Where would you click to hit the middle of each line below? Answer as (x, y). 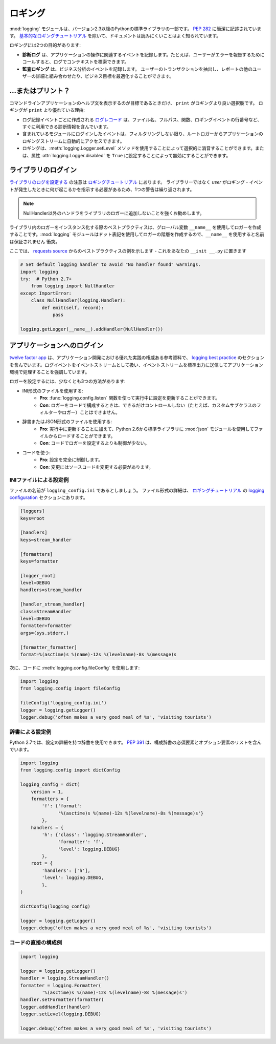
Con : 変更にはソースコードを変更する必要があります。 (96, 467)
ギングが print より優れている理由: (47, 110)
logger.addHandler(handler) (55, 1007)
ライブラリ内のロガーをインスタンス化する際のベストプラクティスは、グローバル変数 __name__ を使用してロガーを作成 (135, 227)
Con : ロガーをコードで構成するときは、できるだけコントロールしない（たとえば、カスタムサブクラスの (148, 405)
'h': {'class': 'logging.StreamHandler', (94, 834)
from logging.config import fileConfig (70, 688)
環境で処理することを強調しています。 (50, 372)
